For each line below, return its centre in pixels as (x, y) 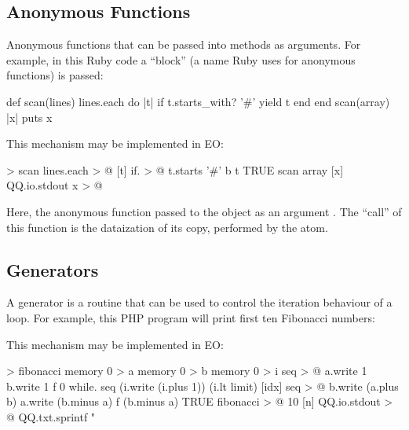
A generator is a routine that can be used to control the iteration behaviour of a (199, 302)
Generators (53, 269)
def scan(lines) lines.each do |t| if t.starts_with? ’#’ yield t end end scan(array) (198, 101)
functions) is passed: (55, 75)
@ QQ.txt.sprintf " (51, 416)
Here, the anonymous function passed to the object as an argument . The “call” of (204, 211)
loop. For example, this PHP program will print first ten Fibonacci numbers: (191, 317)
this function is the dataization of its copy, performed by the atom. (167, 227)
